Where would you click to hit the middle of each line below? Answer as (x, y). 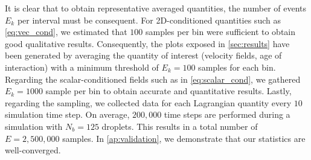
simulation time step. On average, (67, 114)
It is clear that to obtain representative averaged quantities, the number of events (156, 8)
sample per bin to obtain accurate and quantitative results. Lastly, (168, 91)
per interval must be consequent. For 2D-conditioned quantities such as (149, 20)
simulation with (34, 126)
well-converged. (33, 150)
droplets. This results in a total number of (180, 126)
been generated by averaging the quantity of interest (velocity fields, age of (143, 55)
